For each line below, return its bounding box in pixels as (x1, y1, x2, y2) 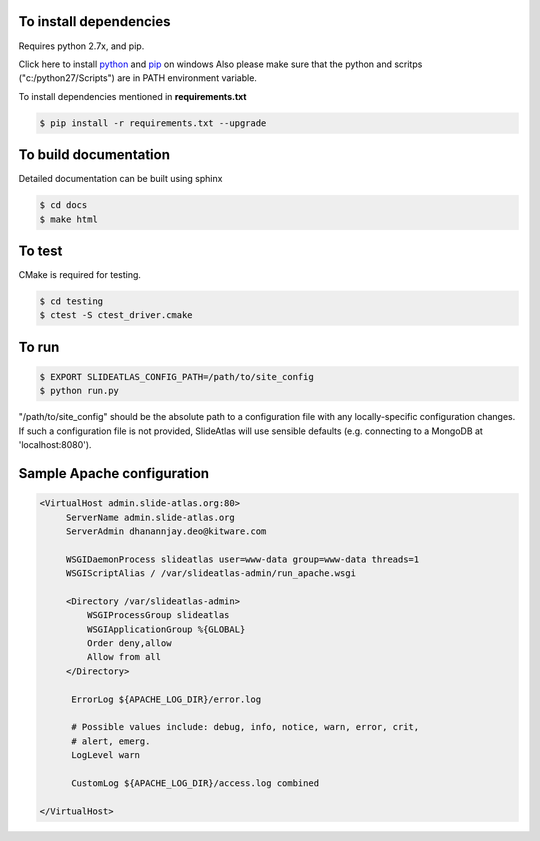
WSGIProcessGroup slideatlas (86, 610, 230, 621)
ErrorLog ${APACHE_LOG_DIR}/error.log (71, 693, 262, 705)
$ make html (39, 213, 99, 225)
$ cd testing (39, 296, 104, 307)
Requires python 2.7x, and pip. (18, 40, 145, 52)
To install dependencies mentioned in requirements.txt (18, 90, 247, 102)
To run (18, 338, 60, 355)
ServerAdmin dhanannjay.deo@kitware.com (65, 525, 267, 537)
